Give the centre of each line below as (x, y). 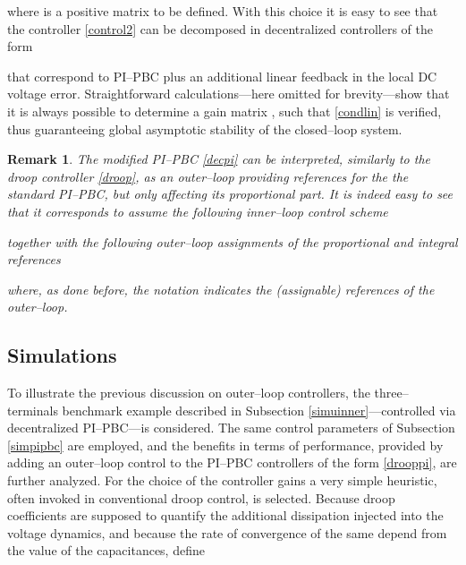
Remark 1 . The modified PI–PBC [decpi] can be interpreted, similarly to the (219, 159)
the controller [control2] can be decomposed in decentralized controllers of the (220, 28)
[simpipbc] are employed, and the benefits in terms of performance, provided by (225, 445)
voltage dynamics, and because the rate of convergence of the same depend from (227, 532)
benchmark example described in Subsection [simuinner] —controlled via (259, 410)
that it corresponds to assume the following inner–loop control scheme (198, 211)
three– (391, 393)
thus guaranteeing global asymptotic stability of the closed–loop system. (205, 128)
